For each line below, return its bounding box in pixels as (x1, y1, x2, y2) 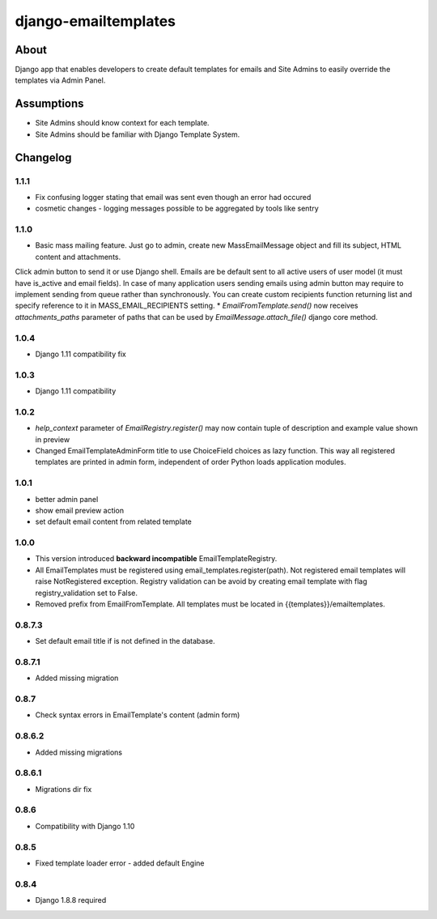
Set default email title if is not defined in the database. (35, 636, 215, 646)
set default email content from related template (35, 517, 192, 526)
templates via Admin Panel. (15, 75, 106, 85)
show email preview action (35, 505, 125, 515)
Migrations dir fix (35, 784, 92, 793)
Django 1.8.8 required (35, 896, 107, 905)
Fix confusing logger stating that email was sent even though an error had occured (35, 192, 312, 202)
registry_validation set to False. (35, 588, 138, 598)
